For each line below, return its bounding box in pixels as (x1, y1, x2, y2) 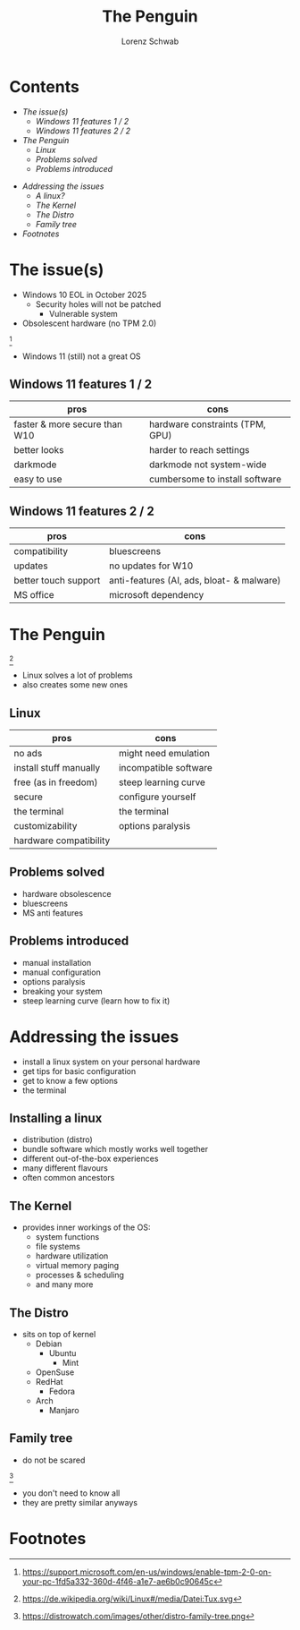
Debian (35, 1338, 62, 1349)
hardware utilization (35, 1250, 109, 1261)
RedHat (35, 1377, 63, 1387)
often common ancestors (21, 1173, 115, 1183)
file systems (35, 1242, 80, 1252)
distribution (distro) (21, 1134, 94, 1145)
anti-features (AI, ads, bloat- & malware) (108, 575, 281, 587)
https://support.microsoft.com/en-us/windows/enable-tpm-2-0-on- (21, 1566, 272, 1577)
